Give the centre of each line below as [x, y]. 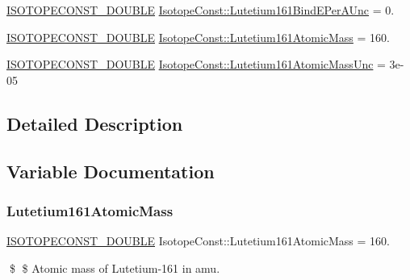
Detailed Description [95, 123]
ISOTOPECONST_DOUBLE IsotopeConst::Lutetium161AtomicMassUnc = [196, 64]
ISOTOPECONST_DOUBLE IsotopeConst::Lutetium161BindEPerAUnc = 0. [201, 10]
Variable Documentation [111, 171]
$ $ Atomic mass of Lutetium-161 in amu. [115, 267]
